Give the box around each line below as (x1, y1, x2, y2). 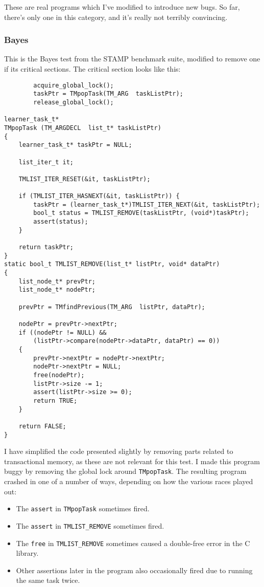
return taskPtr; (18, 244, 74, 251)
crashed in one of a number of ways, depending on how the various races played (4, 476, 253, 486)
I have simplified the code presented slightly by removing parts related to (4, 446, 233, 456)
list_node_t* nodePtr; (18, 286, 95, 294)
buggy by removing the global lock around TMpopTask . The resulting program (4, 466, 247, 476)
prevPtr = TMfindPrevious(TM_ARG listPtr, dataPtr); (18, 303, 205, 311)
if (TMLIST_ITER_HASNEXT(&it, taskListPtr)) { (18, 192, 180, 200)
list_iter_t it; (18, 158, 74, 166)
